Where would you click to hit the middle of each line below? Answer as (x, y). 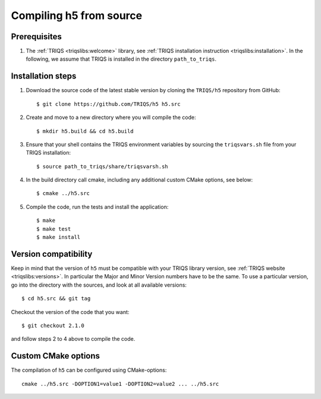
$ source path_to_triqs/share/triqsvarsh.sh (103, 166)
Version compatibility (52, 254)
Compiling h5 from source (77, 15)
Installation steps (44, 76)
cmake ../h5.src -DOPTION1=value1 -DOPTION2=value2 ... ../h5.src (120, 384)
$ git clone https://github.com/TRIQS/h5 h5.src (108, 104)
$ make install (59, 237)
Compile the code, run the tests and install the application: (97, 207)
